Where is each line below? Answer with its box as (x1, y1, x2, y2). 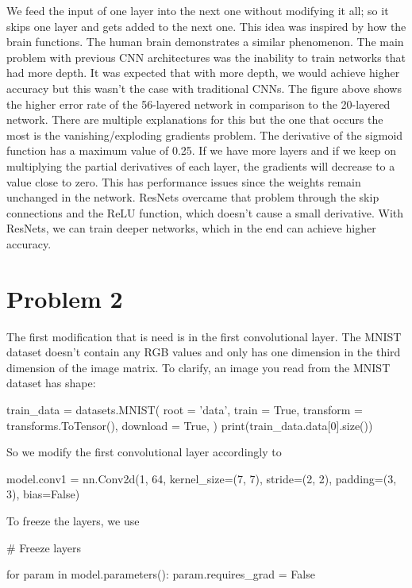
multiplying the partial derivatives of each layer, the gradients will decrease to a (6, 157, 395, 174)
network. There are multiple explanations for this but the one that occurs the (6, 111, 383, 128)
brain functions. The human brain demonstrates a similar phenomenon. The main (6, 33, 404, 50)
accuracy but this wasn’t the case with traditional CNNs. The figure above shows (6, 79, 402, 96)
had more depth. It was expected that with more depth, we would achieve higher (6, 64, 400, 81)
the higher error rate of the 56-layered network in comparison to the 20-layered (6, 95, 391, 112)
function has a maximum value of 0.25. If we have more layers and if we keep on (6, 142, 396, 159)
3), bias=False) (6, 486, 80, 502)
